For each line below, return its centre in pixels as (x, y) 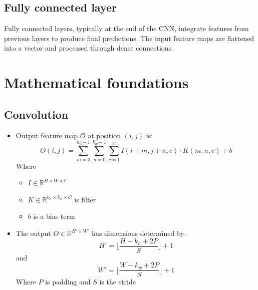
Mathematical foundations (96, 82)
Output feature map (47, 135)
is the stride (117, 282)
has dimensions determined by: (139, 233)
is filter (85, 199)
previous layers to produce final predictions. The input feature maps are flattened (129, 38)
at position (104, 135)
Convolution (36, 114)
